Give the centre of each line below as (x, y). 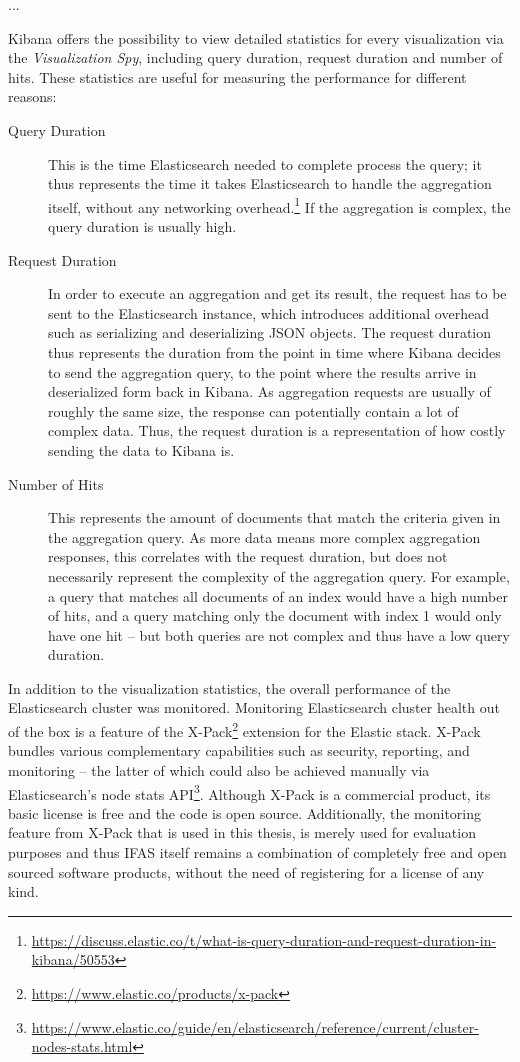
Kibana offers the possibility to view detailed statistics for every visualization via (256, 37)
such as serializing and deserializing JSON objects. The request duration (270, 332)
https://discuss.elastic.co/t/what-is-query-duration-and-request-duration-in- (264, 939)
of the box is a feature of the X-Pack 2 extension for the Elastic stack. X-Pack (244, 729)
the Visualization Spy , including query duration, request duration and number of (255, 57)
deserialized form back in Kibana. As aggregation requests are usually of (269, 391)
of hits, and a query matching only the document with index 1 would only (275, 615)
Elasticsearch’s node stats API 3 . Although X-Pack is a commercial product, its (249, 792)
